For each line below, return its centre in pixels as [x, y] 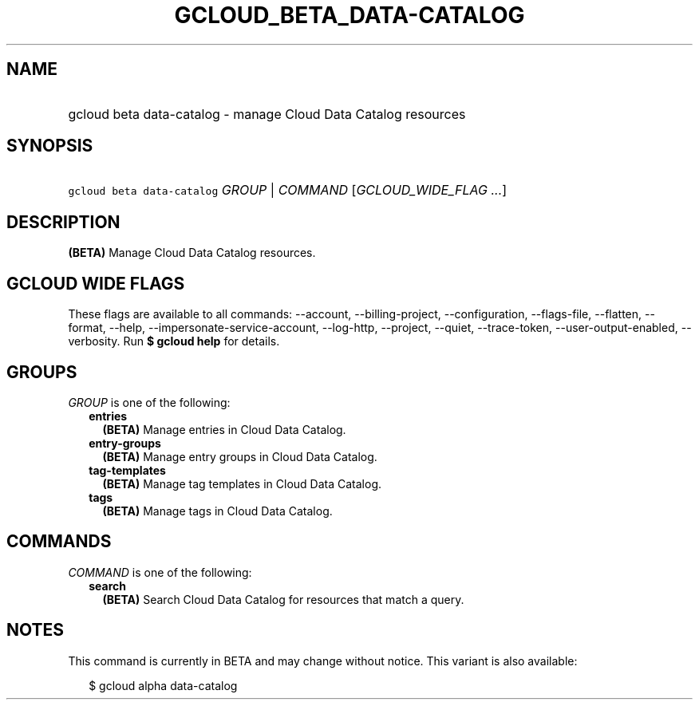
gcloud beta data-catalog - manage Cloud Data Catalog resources [267, 114]
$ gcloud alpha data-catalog [163, 685]
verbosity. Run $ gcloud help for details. [174, 341]
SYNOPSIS [50, 146]
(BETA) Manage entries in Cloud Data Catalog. [224, 429]
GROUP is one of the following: [149, 402]
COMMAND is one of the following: [160, 572]
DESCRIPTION [63, 222]
